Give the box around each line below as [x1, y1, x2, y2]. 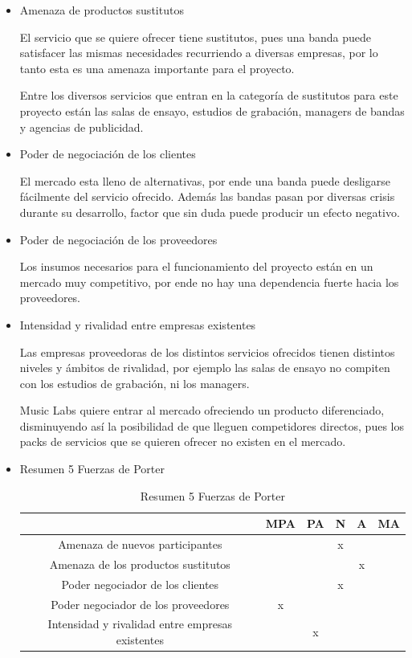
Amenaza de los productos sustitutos [49, 555, 230, 572]
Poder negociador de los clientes [61, 575, 219, 592]
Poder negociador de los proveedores [51, 595, 230, 612]
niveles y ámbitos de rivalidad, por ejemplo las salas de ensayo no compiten [19, 359, 390, 376]
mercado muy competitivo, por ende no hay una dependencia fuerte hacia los [19, 273, 399, 290]
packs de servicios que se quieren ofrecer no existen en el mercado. [19, 433, 346, 450]
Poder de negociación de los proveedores [19, 231, 218, 247]
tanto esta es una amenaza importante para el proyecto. [19, 59, 295, 76]
